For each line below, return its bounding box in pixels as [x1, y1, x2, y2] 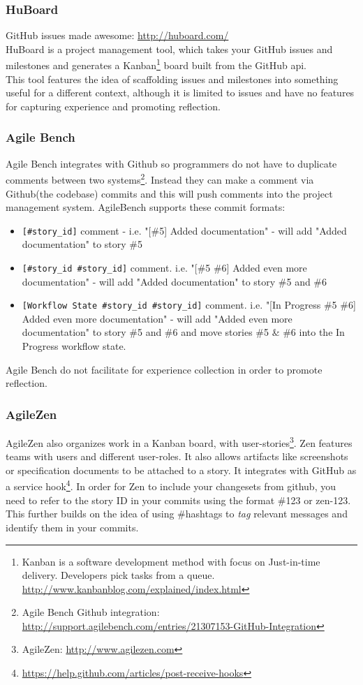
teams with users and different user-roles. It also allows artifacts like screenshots [6, 449, 348, 464]
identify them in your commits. [6, 520, 139, 534]
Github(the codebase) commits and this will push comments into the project [6, 186, 333, 200]
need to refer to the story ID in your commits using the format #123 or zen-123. [6, 492, 351, 507]
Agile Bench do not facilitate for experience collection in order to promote [6, 362, 323, 376]
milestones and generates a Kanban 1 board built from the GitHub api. [6, 56, 306, 73]
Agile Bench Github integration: [22, 605, 160, 619]
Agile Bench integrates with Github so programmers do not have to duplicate [6, 156, 337, 170]
